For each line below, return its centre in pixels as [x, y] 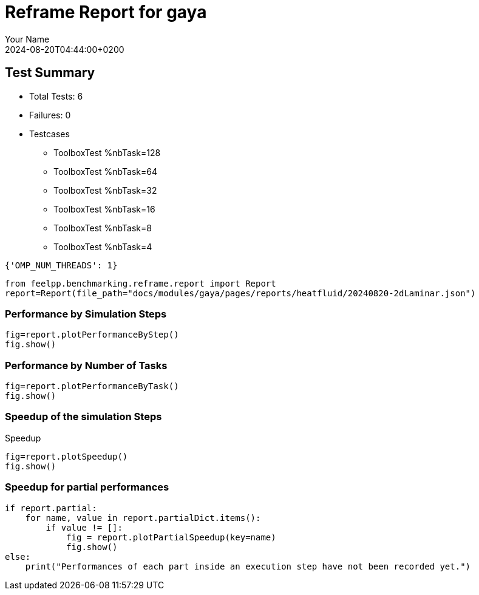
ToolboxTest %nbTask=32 [105, 190]
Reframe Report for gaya [106, 12]
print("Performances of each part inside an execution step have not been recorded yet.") [248, 566]
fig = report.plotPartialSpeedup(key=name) [171, 537]
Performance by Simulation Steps [86, 314]
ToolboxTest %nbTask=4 [103, 246]
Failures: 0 [50, 115]
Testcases [49, 134]
